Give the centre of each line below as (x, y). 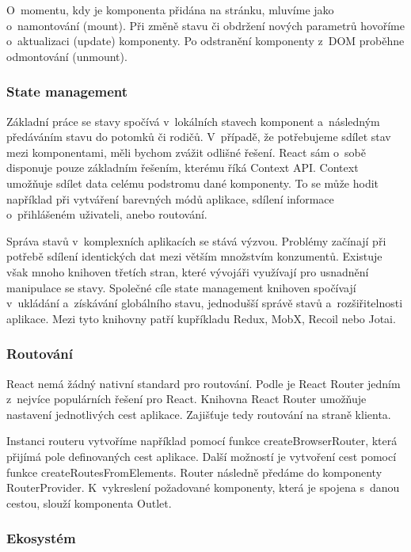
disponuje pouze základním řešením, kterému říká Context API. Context (183, 168)
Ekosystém (41, 538)
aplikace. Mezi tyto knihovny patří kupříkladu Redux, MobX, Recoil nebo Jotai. (201, 318)
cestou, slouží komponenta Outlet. (89, 503)
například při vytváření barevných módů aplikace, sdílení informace (170, 198)
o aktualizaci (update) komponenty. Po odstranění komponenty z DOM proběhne (205, 41)
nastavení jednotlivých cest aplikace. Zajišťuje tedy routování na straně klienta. (199, 414)
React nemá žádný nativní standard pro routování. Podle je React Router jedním (204, 383)
